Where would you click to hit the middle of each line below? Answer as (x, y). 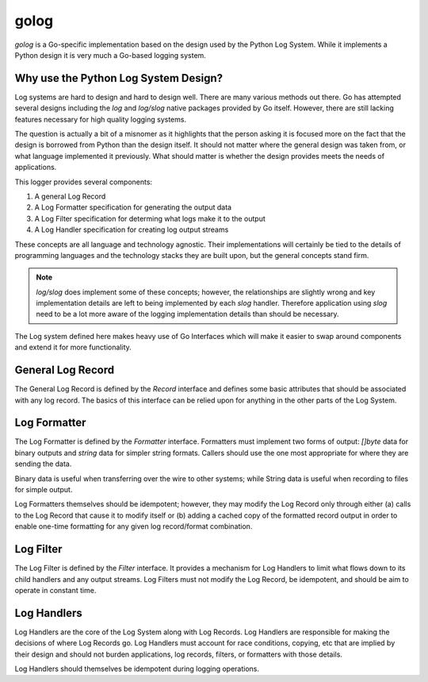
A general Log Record (70, 196)
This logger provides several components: (84, 182)
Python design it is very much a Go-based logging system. (110, 55)
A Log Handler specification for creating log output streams (132, 229)
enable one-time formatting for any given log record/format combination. (134, 526)
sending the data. (43, 464)
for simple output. (44, 490)
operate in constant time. (55, 590)
